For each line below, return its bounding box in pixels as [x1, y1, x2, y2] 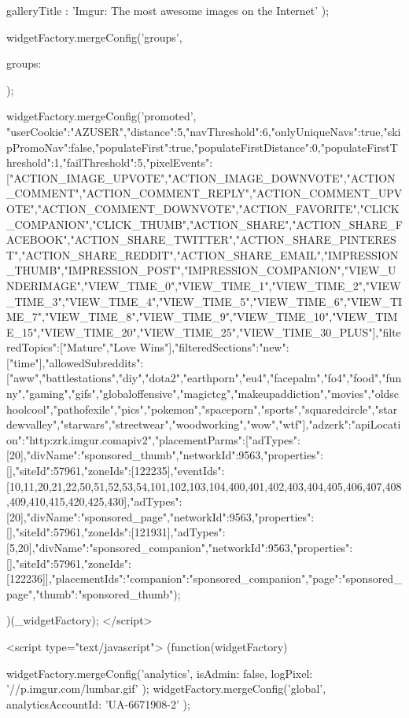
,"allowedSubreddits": [42, 354, 144, 370]
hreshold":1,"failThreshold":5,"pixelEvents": [6, 154, 213, 171]
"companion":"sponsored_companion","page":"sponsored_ [126, 570, 402, 587]
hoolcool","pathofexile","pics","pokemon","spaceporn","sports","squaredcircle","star [6, 400, 398, 417]
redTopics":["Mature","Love [6, 339, 136, 355]
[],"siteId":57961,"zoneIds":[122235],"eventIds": [6, 462, 225, 479]
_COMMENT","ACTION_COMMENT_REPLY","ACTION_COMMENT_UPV [6, 185, 403, 201]
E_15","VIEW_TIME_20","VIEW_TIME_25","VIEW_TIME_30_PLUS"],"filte [6, 323, 401, 340]
